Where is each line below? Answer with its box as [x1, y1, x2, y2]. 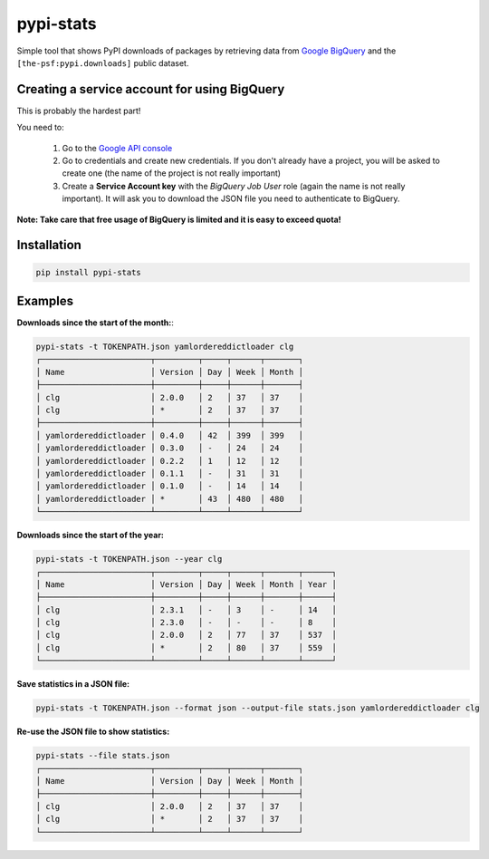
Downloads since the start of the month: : [16, 317, 174, 328]
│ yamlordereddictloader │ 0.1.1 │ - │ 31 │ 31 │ [35, 468, 303, 478]
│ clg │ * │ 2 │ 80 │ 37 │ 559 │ [35, 642, 337, 652]
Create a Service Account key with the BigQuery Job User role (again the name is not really [62, 180, 406, 191]
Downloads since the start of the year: [16, 530, 165, 541]
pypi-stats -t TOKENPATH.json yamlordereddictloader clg [35, 342, 294, 352]
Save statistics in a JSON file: [16, 679, 130, 690]
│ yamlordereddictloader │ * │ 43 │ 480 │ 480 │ [35, 494, 303, 504]
